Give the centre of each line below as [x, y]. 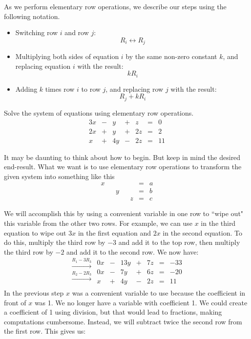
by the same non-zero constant [171, 56]
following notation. [32, 16]
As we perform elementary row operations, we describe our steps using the [115, 6]
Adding [26, 89]
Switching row [37, 32]
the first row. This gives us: [45, 331]
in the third [218, 223]
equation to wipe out [35, 232]
